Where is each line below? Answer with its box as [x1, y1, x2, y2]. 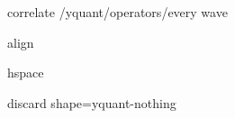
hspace [7, 63, 44, 82]
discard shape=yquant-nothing [7, 93, 176, 112]
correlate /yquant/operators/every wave [7, 3, 228, 21]
